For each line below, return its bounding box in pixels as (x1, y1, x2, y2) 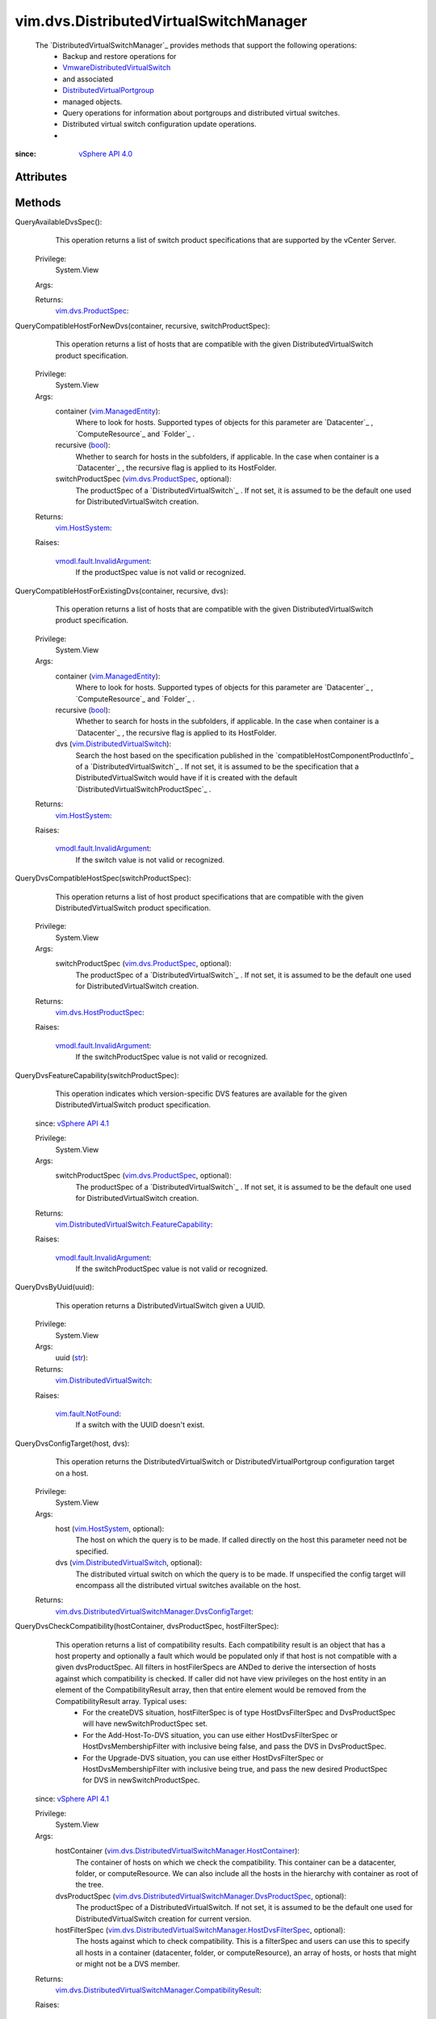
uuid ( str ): (55, 1353, 88, 1362)
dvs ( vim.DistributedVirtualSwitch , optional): (55, 1558, 202, 1568)
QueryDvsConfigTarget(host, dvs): (15, 1438, 130, 1448)
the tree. (75, 1880, 104, 1890)
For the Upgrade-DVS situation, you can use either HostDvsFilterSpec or (82, 1752, 325, 1762)
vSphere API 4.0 (78, 149, 133, 159)
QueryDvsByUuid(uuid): (15, 1282, 94, 1292)
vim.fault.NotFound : (55, 1408, 121, 1418)
